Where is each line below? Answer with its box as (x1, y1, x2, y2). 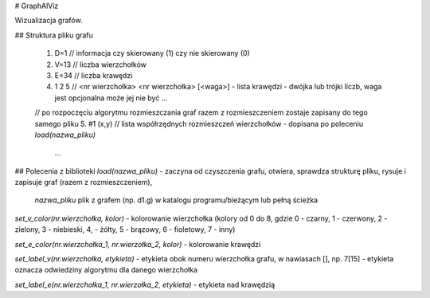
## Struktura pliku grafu (14, 30, 93, 40)
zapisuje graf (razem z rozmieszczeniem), (14, 178, 153, 187)
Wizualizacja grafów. (14, 16, 83, 25)
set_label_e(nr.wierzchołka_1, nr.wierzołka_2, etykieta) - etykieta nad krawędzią (14, 280, 276, 289)
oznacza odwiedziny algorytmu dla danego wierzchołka (14, 265, 198, 275)
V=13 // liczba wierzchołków (54, 60, 147, 69)
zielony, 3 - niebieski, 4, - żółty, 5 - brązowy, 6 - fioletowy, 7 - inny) (14, 225, 236, 234)
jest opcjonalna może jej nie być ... (54, 92, 168, 103)
